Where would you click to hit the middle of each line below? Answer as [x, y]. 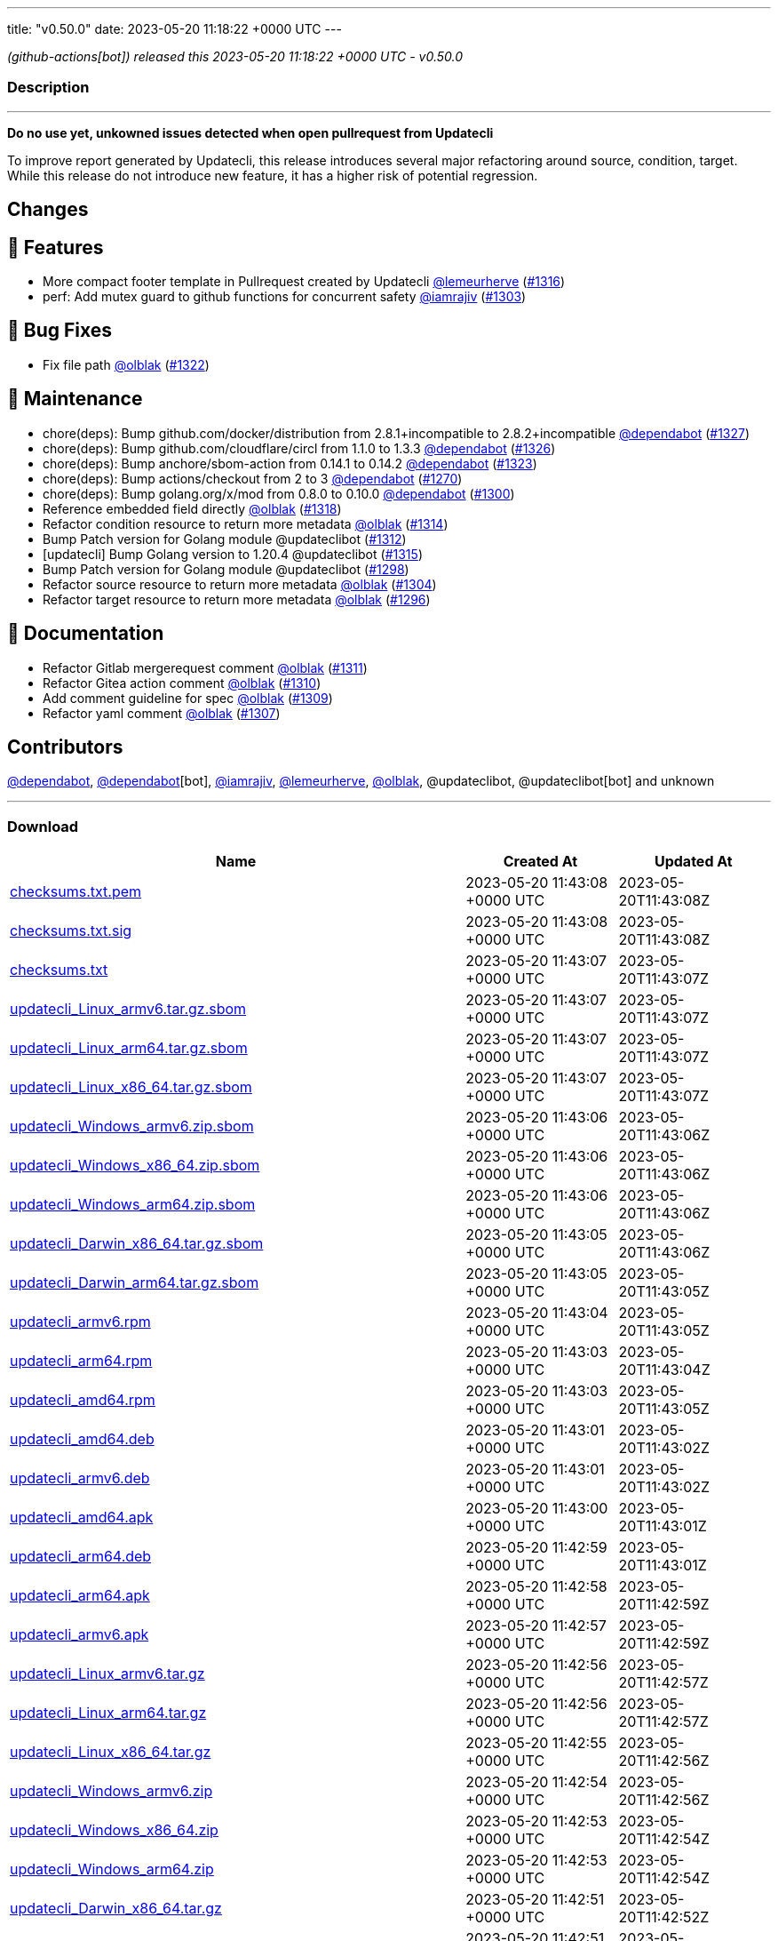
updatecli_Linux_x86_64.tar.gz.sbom [131, 1087]
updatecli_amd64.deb [82, 1439]
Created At [540, 862]
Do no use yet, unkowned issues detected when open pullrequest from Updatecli [250, 132]
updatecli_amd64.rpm [83, 1400]
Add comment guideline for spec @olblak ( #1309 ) [188, 698]
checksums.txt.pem [76, 892]
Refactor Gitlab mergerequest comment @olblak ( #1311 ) [205, 667]
